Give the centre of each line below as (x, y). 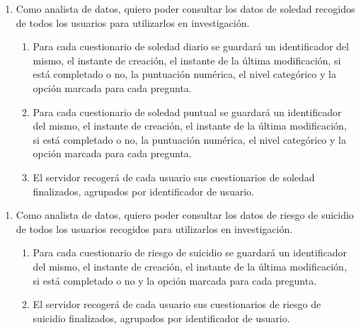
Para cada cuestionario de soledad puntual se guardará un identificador (187, 112)
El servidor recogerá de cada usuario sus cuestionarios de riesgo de (177, 304)
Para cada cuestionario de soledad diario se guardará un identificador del (191, 46)
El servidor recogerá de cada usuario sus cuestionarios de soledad (174, 177)
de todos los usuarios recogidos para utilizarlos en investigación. (154, 228)
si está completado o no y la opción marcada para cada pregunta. (175, 280)
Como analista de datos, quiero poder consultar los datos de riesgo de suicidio (185, 215)
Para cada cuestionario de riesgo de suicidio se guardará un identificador (190, 252)
